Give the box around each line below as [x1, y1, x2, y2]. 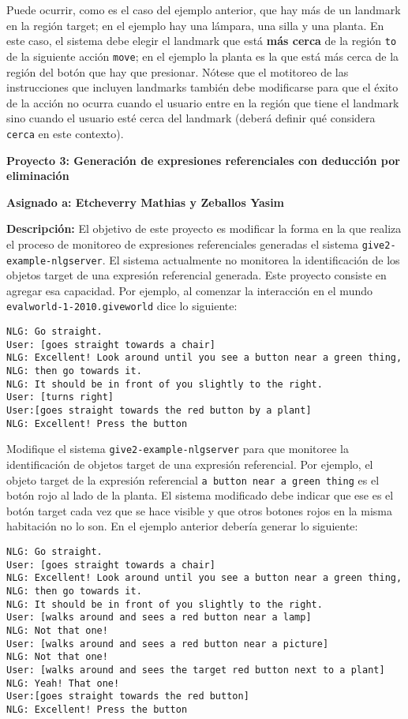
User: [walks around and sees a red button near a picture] [6, 638, 329, 650]
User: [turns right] [6, 391, 114, 403]
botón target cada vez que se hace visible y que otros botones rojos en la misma [6, 502, 392, 519]
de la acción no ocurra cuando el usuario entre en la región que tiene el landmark [6, 94, 399, 110]
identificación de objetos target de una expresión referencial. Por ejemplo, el [6, 455, 373, 472]
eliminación [6, 167, 69, 184]
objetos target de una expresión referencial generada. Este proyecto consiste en [6, 267, 387, 283]
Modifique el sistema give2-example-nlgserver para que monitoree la [6, 440, 350, 457]
